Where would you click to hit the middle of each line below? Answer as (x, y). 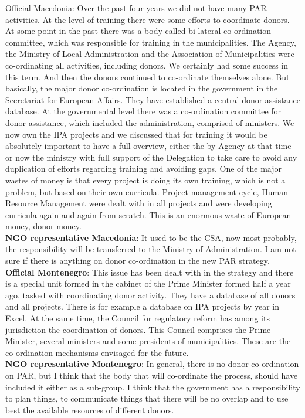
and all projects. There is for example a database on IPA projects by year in (142, 306)
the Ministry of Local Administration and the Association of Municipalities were (150, 54)
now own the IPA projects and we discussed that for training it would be (136, 134)
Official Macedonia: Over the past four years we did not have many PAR (136, 8)
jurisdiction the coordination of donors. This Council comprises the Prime (138, 329)
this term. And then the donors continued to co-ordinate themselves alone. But (148, 77)
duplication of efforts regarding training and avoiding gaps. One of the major (143, 169)
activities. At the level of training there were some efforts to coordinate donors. (148, 19)
